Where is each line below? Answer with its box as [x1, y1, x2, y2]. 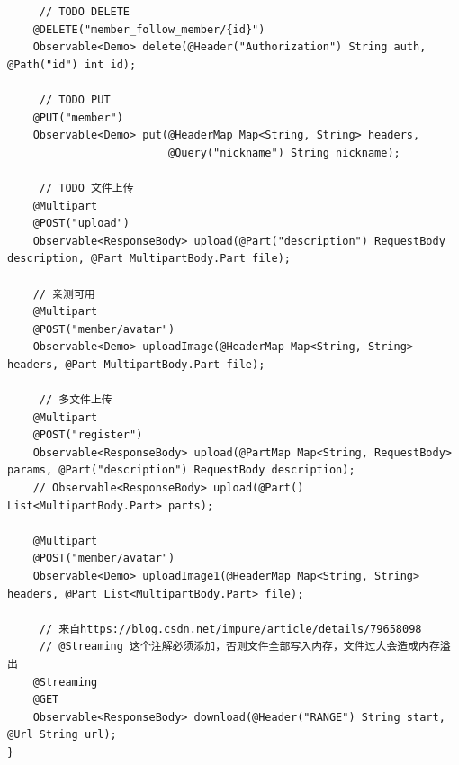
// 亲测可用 [32, 287, 95, 301]
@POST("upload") [32, 217, 130, 230]
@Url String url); [7, 728, 117, 742]
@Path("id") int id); [7, 58, 137, 71]
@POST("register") [32, 428, 143, 442]
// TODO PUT [39, 93, 111, 106]
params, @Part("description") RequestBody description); [7, 463, 355, 477]
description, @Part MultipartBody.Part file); [7, 252, 291, 265]
